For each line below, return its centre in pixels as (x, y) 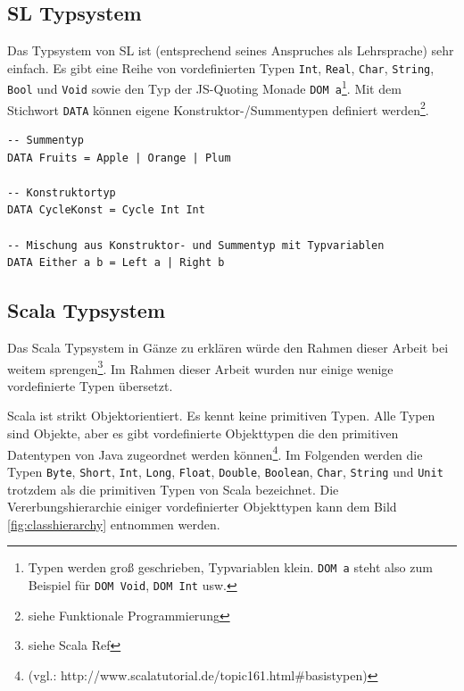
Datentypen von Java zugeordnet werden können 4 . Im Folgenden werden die (215, 453)
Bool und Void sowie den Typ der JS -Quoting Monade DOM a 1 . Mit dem (204, 87)
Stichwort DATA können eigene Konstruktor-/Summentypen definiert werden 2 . (218, 108)
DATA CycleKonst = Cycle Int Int (106, 210)
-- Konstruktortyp (62, 192)
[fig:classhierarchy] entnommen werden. (114, 524)
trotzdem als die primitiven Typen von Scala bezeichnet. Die (173, 489)
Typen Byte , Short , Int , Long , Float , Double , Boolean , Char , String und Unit (225, 471)
